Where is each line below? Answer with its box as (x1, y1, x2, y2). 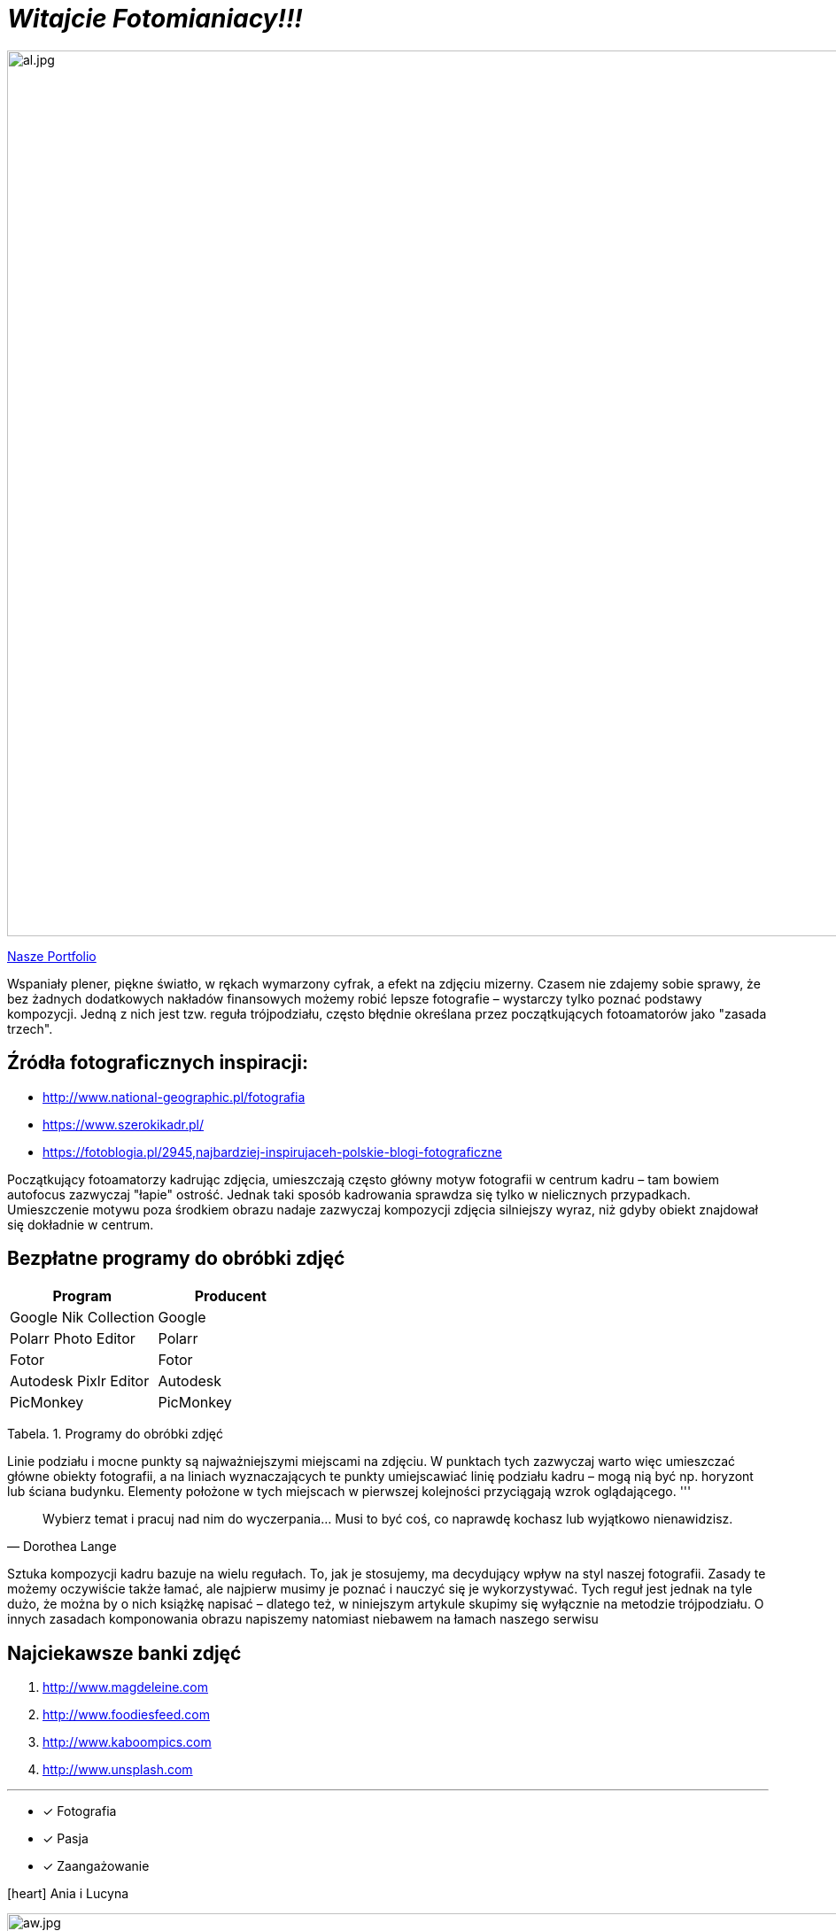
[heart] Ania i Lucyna (7, 1886, 129, 1902)
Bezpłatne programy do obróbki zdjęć (7, 1247, 345, 1270)
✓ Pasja (43, 1831, 89, 1847)
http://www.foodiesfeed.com (43, 1707, 210, 1723)
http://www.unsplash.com (43, 1762, 193, 1778)
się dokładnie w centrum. (7, 1216, 154, 1232)
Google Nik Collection (10, 1308, 155, 1327)
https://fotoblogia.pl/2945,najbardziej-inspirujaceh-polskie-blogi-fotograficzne (43, 1144, 502, 1159)
